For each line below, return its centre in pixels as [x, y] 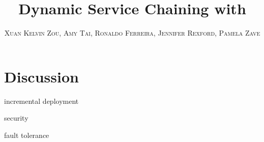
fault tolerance [27, 135]
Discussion [41, 76]
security [16, 118]
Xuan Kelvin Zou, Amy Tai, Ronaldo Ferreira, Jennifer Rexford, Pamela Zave [132, 33]
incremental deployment [41, 101]
